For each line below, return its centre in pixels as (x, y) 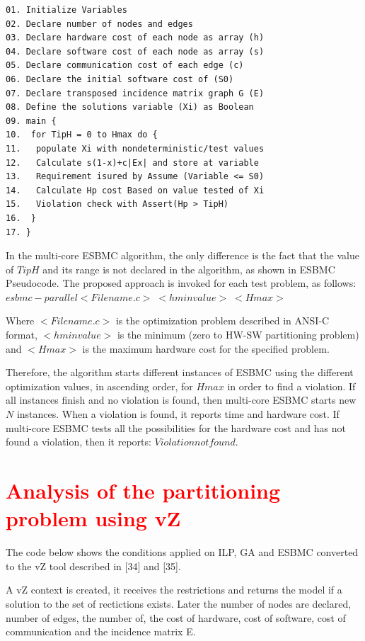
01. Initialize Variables (66, 10)
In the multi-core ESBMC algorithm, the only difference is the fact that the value (182, 255)
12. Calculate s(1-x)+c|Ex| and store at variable (132, 163)
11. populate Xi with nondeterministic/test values (135, 148)
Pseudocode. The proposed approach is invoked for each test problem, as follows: (181, 283)
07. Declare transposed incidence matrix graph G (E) (135, 93)
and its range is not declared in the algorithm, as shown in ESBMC (189, 269)
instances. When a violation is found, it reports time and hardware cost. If (178, 414)
